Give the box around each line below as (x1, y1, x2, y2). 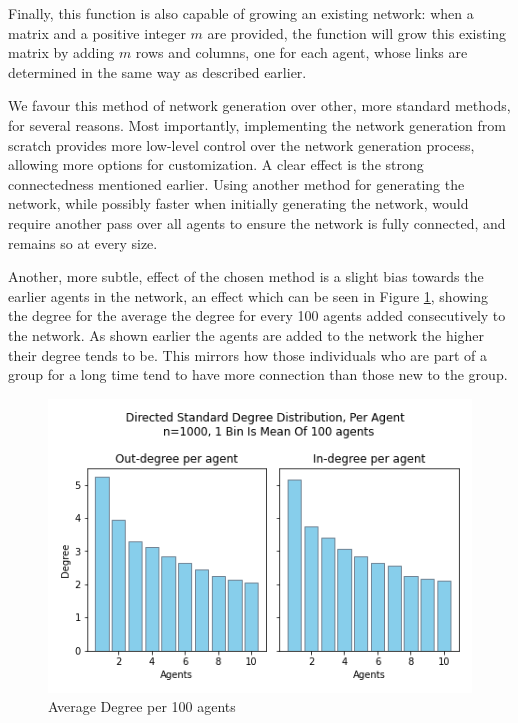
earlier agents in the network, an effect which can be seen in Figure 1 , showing (8, 285, 489, 306)
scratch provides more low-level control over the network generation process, (8, 134, 475, 155)
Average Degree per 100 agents (48, 696, 236, 717)
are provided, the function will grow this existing (207, 22, 507, 43)
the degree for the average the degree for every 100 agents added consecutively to (8, 305, 506, 326)
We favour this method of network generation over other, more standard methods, (8, 95, 511, 116)
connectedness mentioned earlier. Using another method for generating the (8, 173, 465, 194)
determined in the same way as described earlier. (8, 61, 307, 82)
